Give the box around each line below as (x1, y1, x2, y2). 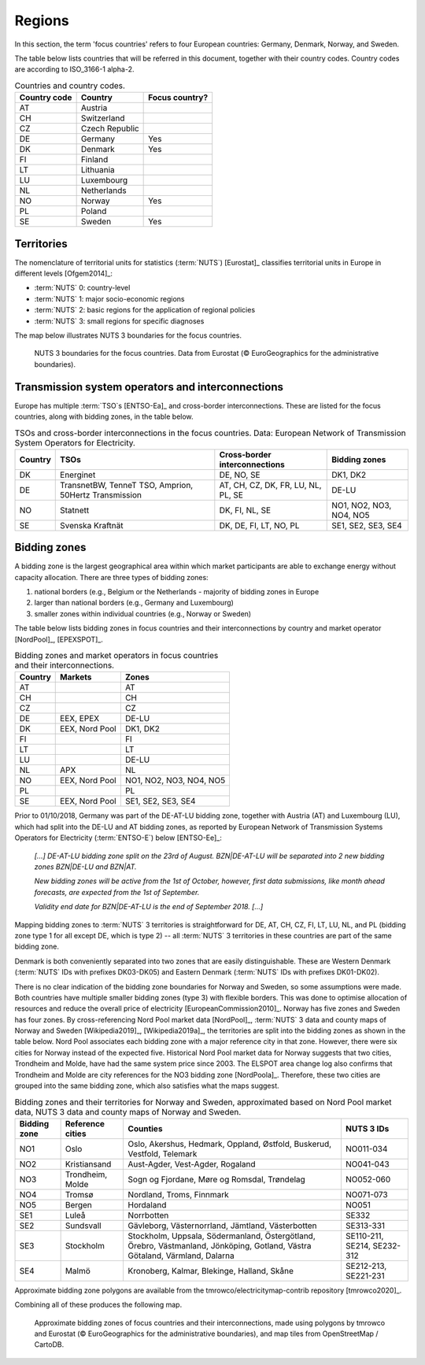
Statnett (60, 505, 90, 516)
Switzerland (80, 113, 125, 124)
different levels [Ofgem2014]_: (14, 268, 113, 278)
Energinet (60, 469, 96, 480)
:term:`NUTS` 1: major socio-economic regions (34, 294, 185, 303)
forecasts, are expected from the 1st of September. (34, 887, 200, 897)
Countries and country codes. (14, 80, 126, 91)
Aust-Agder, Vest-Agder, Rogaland (128, 1158, 256, 1169)
